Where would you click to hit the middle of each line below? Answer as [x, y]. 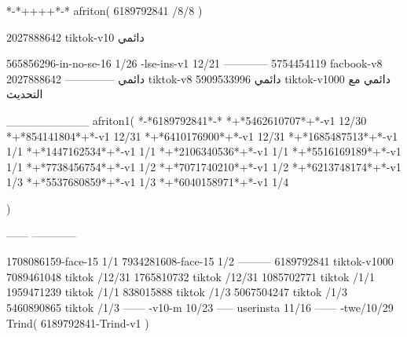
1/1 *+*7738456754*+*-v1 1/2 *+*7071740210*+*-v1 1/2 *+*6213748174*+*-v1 [204, 166]
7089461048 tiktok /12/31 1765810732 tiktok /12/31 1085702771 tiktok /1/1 [191, 276]
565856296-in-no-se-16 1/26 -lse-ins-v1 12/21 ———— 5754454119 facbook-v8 [194, 63]
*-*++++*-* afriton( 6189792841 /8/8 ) [104, 10]
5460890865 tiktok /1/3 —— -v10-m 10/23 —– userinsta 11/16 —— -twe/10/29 [200, 307]
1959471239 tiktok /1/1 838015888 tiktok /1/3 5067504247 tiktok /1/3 [177, 292]
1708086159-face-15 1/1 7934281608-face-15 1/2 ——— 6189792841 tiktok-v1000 [200, 261]
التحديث [25, 94]
